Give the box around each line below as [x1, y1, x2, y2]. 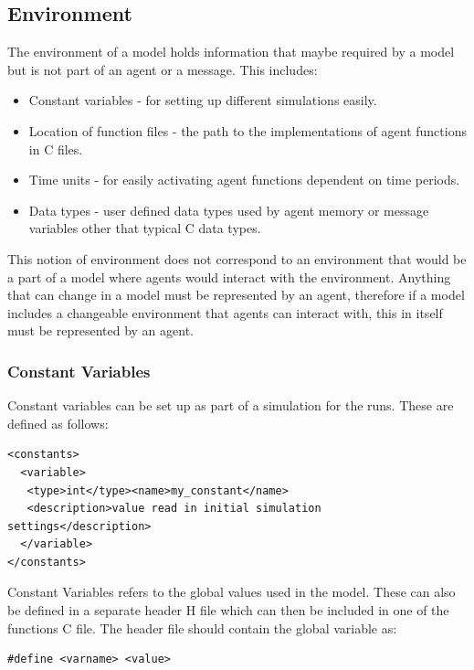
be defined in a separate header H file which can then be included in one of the [7, 601, 449, 620]
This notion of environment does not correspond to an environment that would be [7, 249, 467, 268]
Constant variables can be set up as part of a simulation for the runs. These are [7, 396, 454, 415]
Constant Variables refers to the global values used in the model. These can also [7, 582, 456, 601]
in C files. [28, 139, 83, 158]
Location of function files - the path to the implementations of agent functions [28, 121, 467, 140]
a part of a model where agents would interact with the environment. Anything [7, 267, 451, 286]
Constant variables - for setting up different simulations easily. [28, 90, 377, 110]
